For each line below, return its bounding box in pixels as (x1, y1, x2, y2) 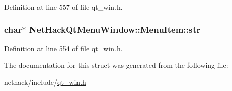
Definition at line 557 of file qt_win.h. (4, 2, 123, 12)
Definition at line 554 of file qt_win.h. (4, 42, 123, 53)
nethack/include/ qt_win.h (4, 77, 86, 87)
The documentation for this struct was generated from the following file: (4, 60, 228, 70)
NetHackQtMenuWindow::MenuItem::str (29, 23, 201, 35)
